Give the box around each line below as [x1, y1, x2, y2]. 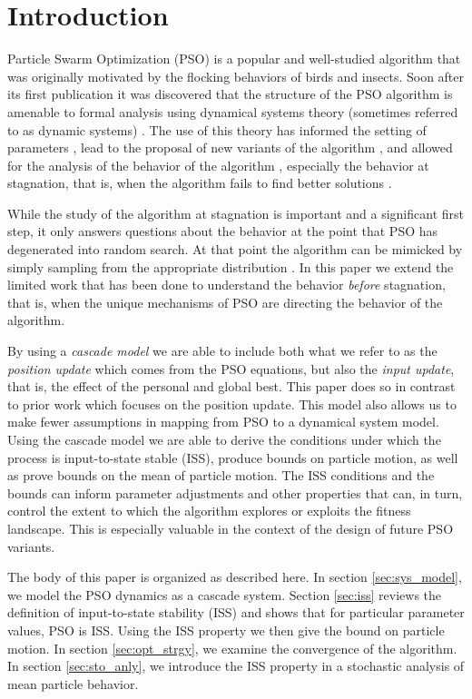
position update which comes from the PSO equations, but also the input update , [7, 359, 455, 378]
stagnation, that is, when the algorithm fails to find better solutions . [7, 173, 392, 192]
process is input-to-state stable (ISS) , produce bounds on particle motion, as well [7, 448, 458, 467]
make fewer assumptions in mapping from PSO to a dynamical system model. [7, 412, 439, 431]
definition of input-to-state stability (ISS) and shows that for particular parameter [7, 603, 465, 622]
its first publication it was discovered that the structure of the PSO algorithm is [7, 84, 453, 103]
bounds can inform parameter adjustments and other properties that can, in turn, [7, 483, 463, 502]
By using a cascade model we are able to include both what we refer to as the [7, 341, 438, 360]
